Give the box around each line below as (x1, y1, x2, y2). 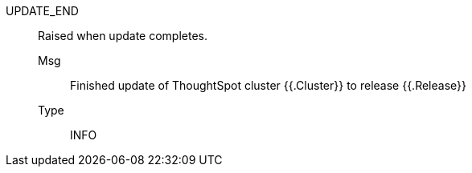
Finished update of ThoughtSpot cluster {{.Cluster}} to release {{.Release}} (70, 78, 466, 92)
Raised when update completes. (38, 29, 207, 42)
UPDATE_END (6, 4, 79, 18)
